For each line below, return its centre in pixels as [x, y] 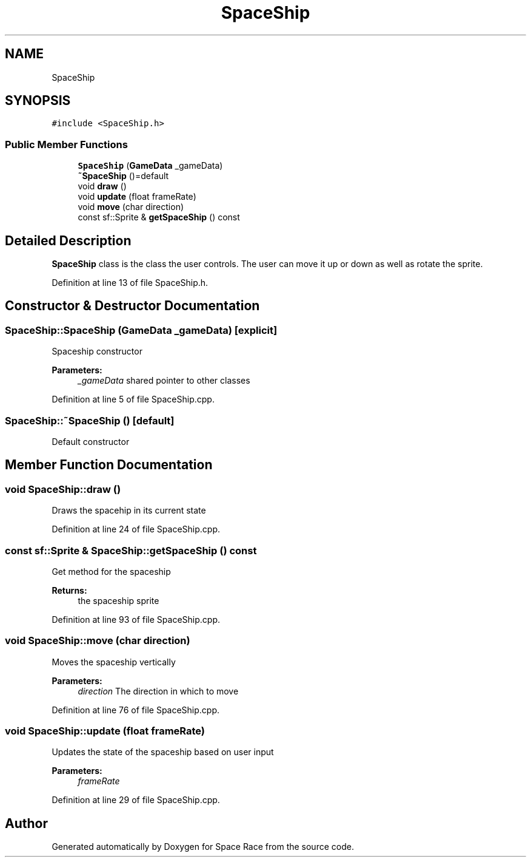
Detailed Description [68, 240]
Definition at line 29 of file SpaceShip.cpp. [136, 800]
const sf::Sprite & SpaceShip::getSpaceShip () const [131, 550]
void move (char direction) [131, 207]
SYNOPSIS [38, 101]
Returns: [69, 590]
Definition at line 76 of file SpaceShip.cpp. [136, 710]
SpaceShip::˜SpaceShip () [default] [90, 420]
